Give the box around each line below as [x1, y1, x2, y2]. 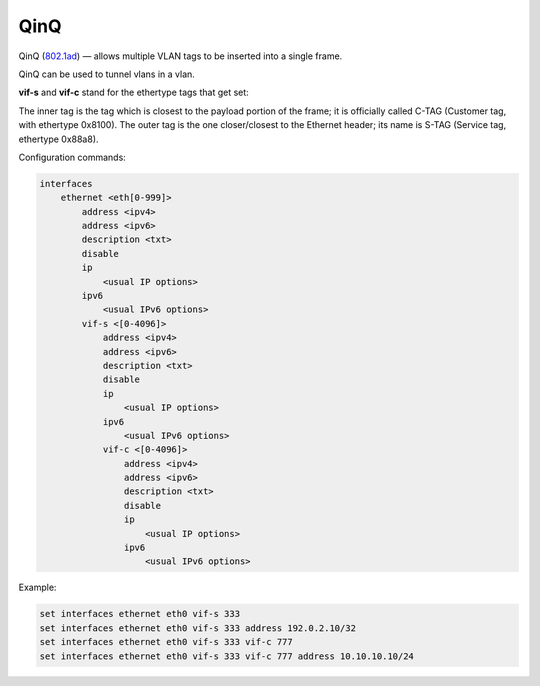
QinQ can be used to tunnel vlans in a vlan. [18, 68, 195, 80]
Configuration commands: [18, 151, 127, 163]
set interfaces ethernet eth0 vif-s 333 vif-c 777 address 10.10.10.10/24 [39, 650, 415, 662]
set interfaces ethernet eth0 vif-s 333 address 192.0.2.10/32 [39, 622, 357, 634]
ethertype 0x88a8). [18, 133, 99, 145]
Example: [18, 581, 57, 594]
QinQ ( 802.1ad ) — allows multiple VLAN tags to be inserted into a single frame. [18, 50, 343, 62]
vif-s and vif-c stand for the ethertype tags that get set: [18, 86, 249, 99]
